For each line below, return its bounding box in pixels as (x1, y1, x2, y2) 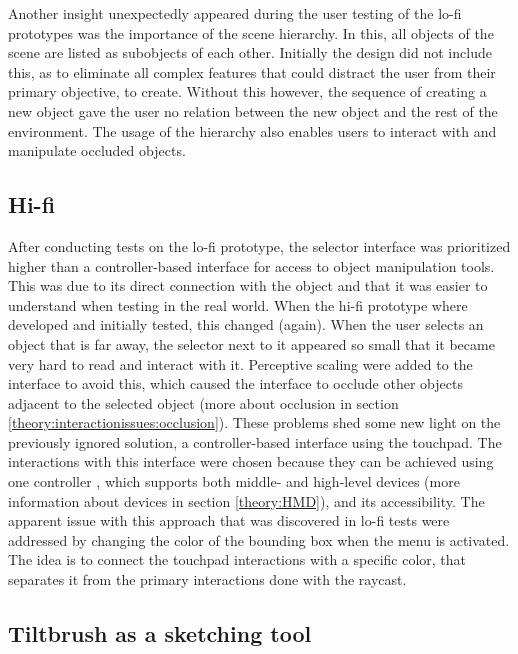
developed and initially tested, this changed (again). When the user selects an (8, 314, 484, 335)
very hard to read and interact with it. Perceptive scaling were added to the (8, 353, 473, 374)
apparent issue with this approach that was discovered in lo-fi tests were (8, 510, 450, 531)
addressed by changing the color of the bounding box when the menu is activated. (8, 529, 510, 550)
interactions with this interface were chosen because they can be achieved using (8, 451, 494, 472)
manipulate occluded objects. (8, 140, 186, 161)
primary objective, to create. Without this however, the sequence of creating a (8, 81, 487, 102)
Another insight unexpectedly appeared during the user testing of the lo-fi (8, 3, 462, 23)
